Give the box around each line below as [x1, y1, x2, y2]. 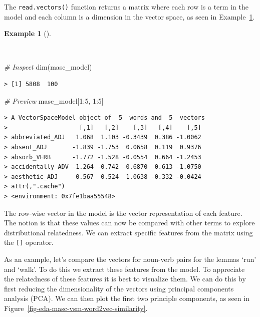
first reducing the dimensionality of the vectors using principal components [4, 283, 234, 293]
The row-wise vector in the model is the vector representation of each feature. [4, 207, 242, 218]
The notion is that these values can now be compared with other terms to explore [4, 217, 255, 228]
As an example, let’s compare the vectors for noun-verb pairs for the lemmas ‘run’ [4, 254, 256, 264]
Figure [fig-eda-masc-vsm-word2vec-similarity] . [4, 302, 148, 313]
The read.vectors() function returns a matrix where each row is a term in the [4, 2, 248, 12]
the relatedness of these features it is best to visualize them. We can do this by [4, 273, 246, 284]
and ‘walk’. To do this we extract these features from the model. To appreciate [4, 263, 245, 274]
